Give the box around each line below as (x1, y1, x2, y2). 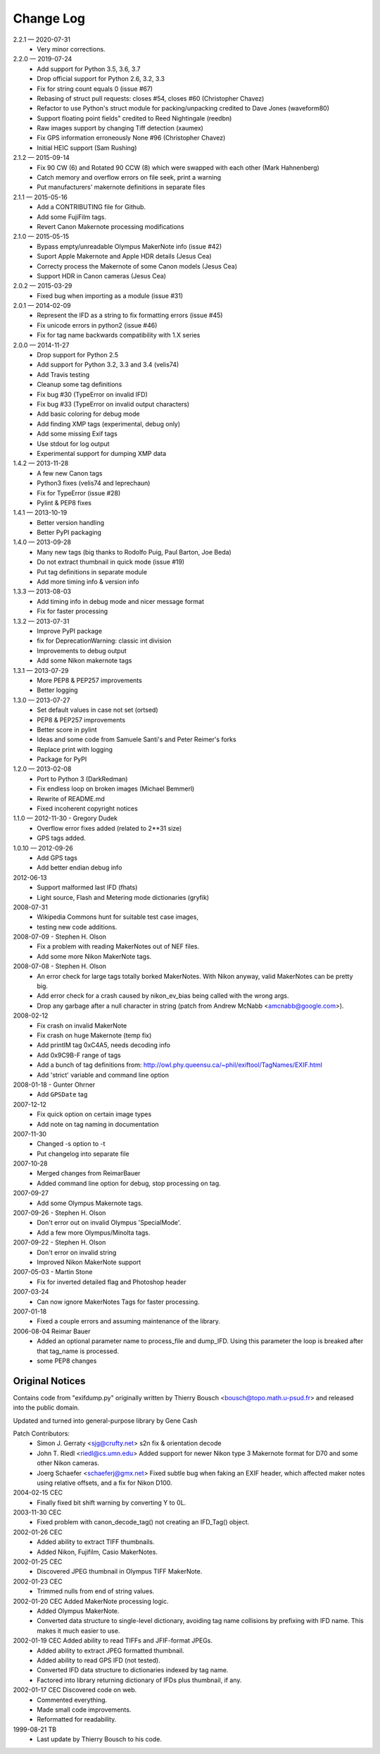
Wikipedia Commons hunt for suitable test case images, (37, 913, 198, 921)
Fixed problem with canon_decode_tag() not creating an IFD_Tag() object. (37, 1518, 250, 1526)
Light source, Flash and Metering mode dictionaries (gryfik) (37, 893, 210, 901)
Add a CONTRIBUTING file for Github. (37, 203, 146, 211)
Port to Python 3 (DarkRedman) (37, 774, 128, 783)
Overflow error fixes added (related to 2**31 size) (37, 824, 182, 832)
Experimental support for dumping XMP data (37, 449, 167, 457)
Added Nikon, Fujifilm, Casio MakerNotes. (37, 1548, 158, 1556)
